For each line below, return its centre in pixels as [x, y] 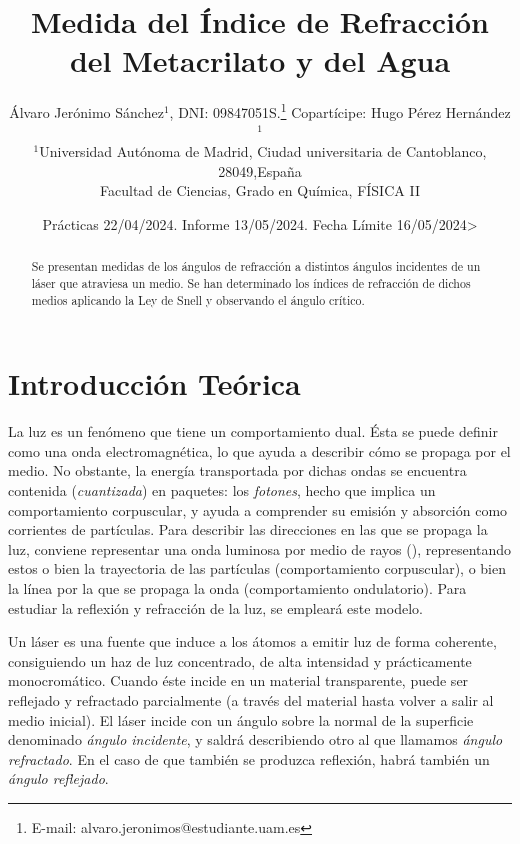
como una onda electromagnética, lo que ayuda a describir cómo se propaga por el [259, 450]
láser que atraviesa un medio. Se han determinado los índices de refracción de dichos [251, 282]
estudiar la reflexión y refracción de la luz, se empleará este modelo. [215, 607]
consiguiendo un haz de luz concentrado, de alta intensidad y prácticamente [240, 660]
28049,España [260, 170]
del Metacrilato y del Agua [260, 60]
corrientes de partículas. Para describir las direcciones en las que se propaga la [248, 529]
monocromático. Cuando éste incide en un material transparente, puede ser [238, 680]
